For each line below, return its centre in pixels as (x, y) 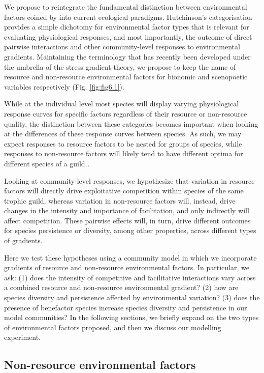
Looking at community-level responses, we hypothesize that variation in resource (129, 180)
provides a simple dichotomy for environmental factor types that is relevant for (127, 27)
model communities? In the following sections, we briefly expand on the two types (131, 317)
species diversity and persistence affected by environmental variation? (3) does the (132, 297)
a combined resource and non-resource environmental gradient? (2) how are (121, 287)
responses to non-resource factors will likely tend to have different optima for (124, 153)
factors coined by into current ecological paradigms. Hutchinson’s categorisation (128, 17)
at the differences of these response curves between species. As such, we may (123, 134)
